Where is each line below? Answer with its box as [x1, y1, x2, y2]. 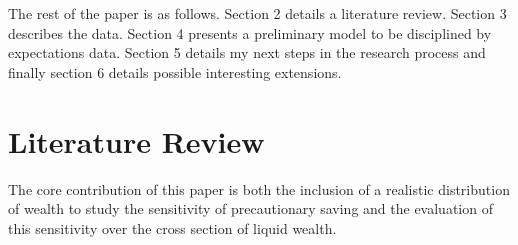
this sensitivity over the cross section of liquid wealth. [8, 217, 337, 238]
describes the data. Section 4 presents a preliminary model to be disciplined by [8, 22, 492, 43]
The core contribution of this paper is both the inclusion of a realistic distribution [8, 178, 510, 199]
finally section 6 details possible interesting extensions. [8, 61, 342, 82]
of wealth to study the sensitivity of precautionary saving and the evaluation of [8, 198, 493, 219]
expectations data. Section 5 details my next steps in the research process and [8, 42, 486, 63]
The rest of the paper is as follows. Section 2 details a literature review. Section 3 [8, 3, 507, 23]
